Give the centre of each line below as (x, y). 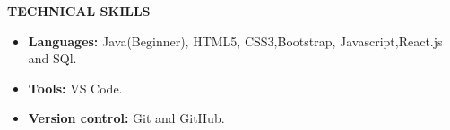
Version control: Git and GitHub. (126, 118)
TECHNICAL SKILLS (79, 11)
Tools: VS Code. (75, 88)
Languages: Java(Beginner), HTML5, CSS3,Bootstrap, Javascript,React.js (235, 41)
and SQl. (52, 58)
